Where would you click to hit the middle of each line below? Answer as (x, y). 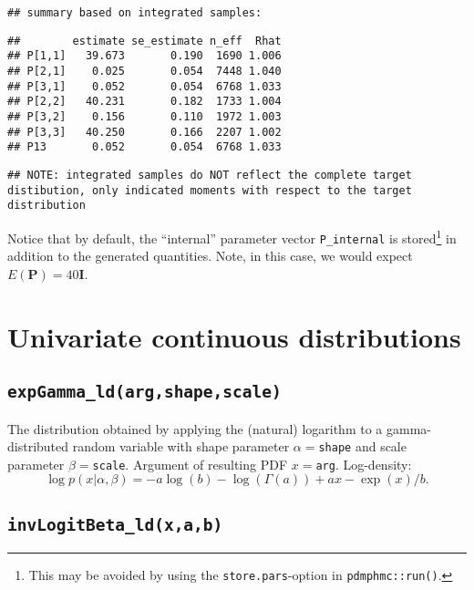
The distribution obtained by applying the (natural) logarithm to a (195, 428)
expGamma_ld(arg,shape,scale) (144, 392)
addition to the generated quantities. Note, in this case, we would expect (210, 256)
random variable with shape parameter (181, 446)
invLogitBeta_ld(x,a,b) (115, 524)
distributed (38, 446)
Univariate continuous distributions (234, 336)
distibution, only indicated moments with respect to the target (210, 190)
